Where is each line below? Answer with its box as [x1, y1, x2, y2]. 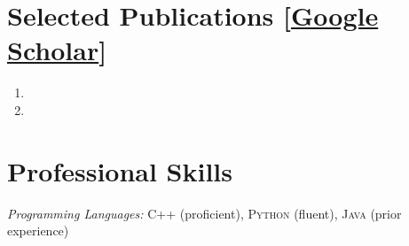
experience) [7, 221, 69, 240]
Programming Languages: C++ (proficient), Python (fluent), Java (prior [7, 204, 402, 222]
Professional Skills [7, 152, 233, 188]
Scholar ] [7, 32, 107, 68]
